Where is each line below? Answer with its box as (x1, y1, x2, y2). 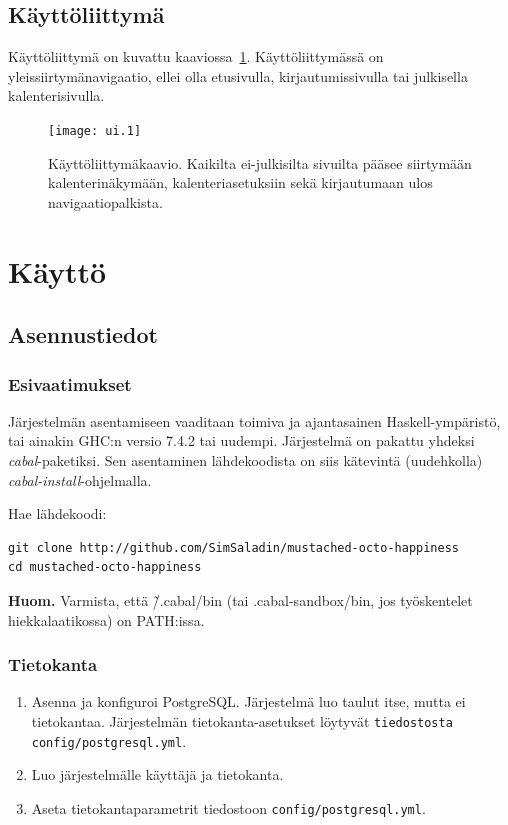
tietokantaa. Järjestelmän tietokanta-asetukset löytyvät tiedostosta (31, 710, 453, 731)
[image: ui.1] (48, 123, 142, 138)
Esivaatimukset (8, 371, 132, 396)
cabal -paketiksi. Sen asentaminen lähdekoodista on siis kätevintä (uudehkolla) (8, 449, 483, 470)
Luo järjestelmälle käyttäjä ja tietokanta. (31, 764, 284, 785)
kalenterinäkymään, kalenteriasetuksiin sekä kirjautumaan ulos (48, 172, 433, 193)
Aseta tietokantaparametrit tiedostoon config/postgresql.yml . (31, 797, 426, 818)
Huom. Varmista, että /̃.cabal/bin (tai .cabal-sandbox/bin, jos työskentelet (8, 589, 473, 610)
